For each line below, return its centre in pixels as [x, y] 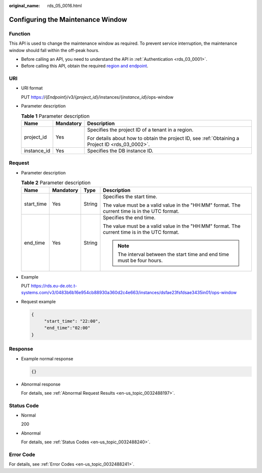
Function [20, 34]
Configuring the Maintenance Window [68, 19]
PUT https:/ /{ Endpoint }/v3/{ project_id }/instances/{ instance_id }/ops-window [97, 97]
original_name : [25, 6]
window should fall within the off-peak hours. [54, 50]
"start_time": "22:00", [72, 321]
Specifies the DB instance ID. [120, 151]
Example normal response [47, 359]
